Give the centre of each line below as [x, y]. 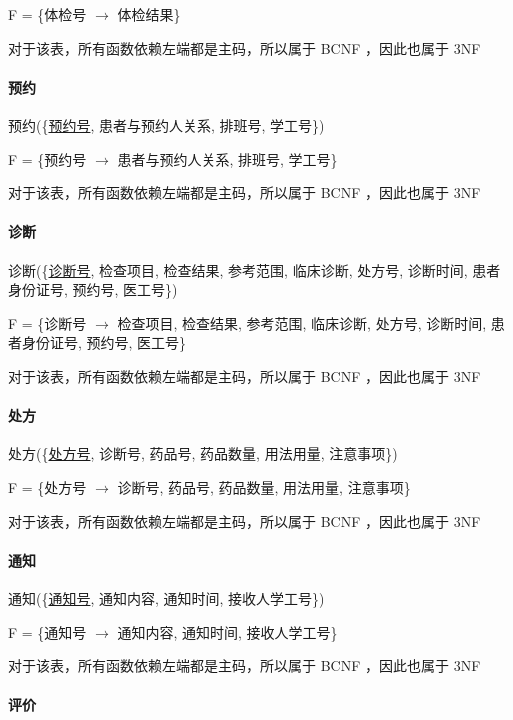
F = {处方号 [47, 486]
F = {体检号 [47, 14]
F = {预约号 [47, 158]
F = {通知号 [47, 631]
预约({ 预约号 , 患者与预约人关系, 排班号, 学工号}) [166, 124]
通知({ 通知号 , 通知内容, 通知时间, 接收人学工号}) [166, 597]
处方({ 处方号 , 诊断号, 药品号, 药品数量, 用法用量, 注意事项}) [203, 453]
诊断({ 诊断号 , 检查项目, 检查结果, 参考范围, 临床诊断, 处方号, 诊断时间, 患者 [254, 269]
